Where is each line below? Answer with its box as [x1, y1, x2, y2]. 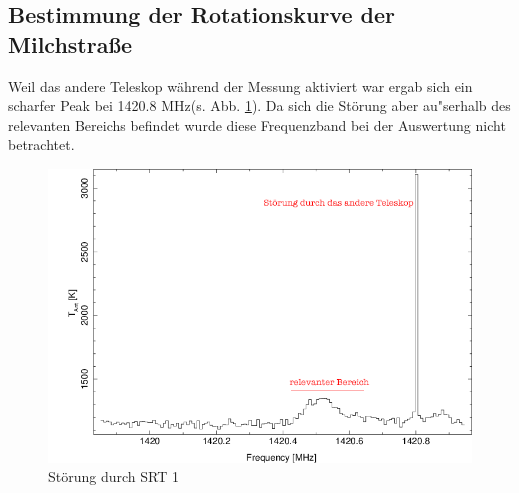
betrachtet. [8, 134, 75, 155]
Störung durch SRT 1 [48, 466, 179, 487]
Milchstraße [8, 28, 133, 59]
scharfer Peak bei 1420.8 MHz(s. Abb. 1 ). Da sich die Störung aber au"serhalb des [8, 95, 511, 116]
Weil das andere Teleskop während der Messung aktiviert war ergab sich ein [8, 75, 473, 96]
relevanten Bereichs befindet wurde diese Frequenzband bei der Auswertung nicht [8, 114, 506, 135]
